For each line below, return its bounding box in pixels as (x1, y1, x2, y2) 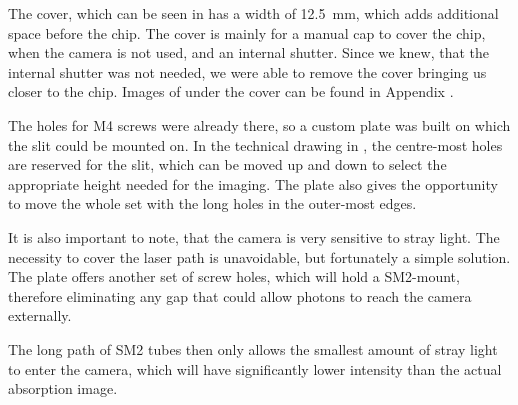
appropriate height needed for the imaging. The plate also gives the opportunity (8, 173, 498, 194)
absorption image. (8, 378, 118, 399)
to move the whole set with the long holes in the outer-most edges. (8, 193, 417, 214)
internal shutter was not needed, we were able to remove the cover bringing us (8, 61, 487, 82)
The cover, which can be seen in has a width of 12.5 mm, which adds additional (8, 3, 499, 23)
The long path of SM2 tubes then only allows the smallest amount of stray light (8, 338, 498, 359)
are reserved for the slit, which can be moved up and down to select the (8, 154, 447, 175)
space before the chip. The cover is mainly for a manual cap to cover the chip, (8, 22, 486, 43)
